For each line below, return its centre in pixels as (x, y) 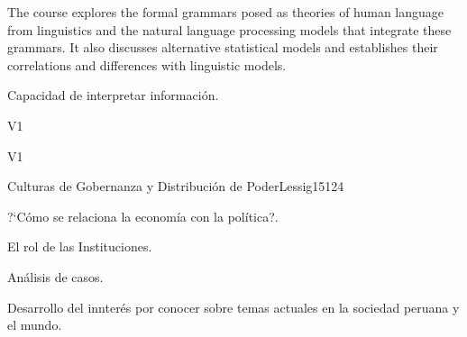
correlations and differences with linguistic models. (147, 64)
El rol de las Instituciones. (80, 246)
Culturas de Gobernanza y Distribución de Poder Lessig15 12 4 (176, 186)
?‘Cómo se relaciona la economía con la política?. (143, 216)
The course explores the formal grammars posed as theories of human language (226, 12)
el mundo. (35, 325)
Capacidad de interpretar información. (113, 95)
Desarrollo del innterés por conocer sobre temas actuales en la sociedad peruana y (233, 307)
